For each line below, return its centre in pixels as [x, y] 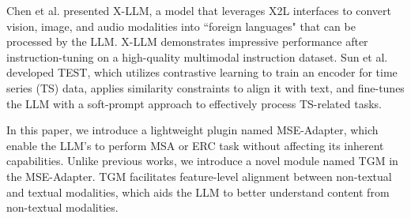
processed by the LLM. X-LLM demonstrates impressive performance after [187, 41]
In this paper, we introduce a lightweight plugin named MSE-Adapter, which [192, 130]
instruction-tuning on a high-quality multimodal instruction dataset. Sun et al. [197, 56]
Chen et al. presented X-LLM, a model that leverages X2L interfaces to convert [199, 10]
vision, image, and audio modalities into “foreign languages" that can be [181, 26]
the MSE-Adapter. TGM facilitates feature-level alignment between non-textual [199, 176]
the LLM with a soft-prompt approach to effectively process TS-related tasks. [194, 103]
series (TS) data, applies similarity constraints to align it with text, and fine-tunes [205, 87]
